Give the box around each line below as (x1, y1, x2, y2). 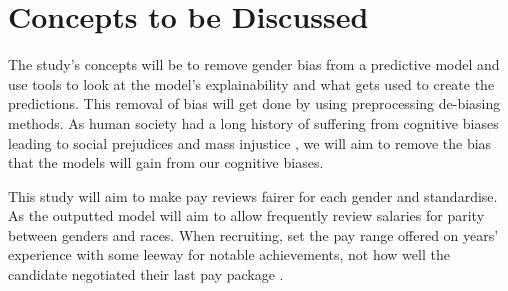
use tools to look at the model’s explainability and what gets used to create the (8, 73, 495, 94)
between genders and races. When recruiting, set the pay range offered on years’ (8, 224, 499, 245)
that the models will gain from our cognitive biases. (8, 152, 324, 173)
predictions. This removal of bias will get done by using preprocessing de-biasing (8, 93, 501, 114)
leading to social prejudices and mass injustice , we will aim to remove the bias (8, 132, 492, 153)
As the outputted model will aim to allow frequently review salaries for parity (8, 205, 485, 226)
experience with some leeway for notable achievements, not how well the (8, 244, 450, 265)
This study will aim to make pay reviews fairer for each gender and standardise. (8, 185, 498, 206)
